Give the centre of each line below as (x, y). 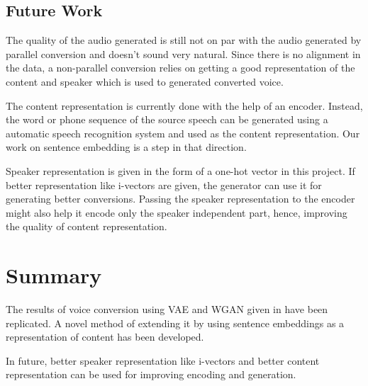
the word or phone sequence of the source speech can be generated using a (167, 119)
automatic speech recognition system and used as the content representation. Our (183, 133)
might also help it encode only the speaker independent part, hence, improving (177, 212)
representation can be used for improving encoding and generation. (151, 374)
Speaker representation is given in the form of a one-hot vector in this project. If (180, 170)
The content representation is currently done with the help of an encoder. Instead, (184, 105)
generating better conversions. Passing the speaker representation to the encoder (180, 199)
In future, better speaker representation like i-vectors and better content (163, 360)
